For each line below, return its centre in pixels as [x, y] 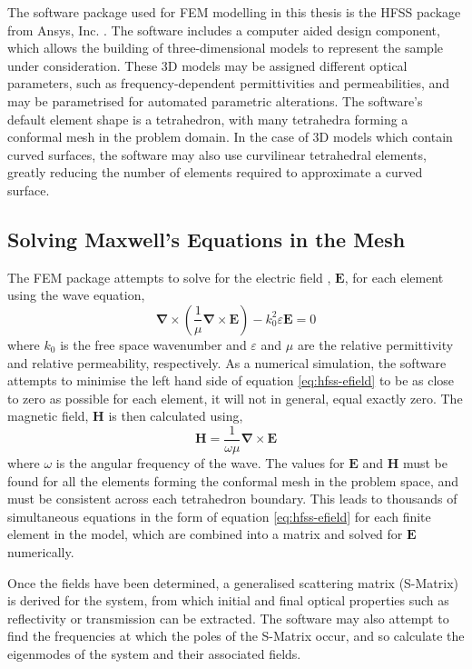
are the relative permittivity [375, 344]
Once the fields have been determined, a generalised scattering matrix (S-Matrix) [233, 582]
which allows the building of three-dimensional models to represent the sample [225, 48]
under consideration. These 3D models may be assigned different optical [207, 65]
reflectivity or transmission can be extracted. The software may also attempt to [228, 618]
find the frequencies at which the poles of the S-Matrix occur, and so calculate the [236, 636]
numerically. [41, 551]
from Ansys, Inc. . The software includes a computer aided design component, [224, 30]
